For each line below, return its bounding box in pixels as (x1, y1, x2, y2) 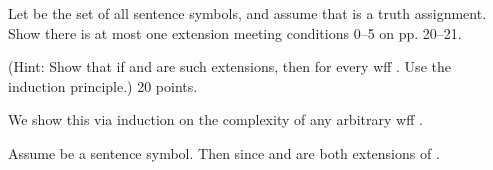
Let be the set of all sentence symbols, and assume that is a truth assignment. (8, 3, 487, 23)
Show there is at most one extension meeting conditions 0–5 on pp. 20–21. (8, 22, 462, 43)
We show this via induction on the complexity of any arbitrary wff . (8, 109, 423, 130)
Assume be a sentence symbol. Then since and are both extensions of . (8, 142, 440, 163)
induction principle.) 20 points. (8, 75, 198, 96)
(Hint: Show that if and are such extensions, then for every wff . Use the (8, 56, 451, 77)
